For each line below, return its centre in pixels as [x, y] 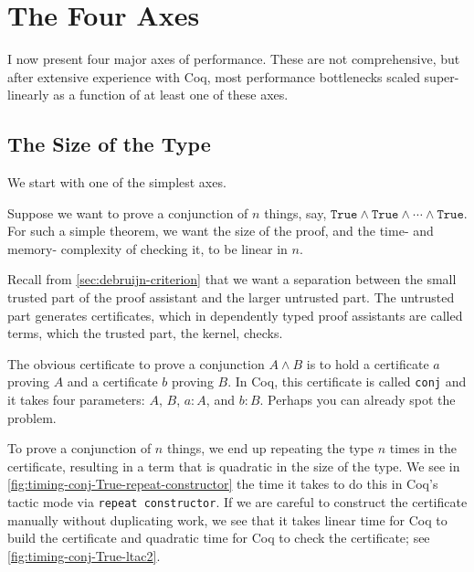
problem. [32, 417]
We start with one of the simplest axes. [117, 182]
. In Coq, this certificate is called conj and [347, 381]
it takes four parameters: [76, 400]
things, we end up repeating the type [270, 448]
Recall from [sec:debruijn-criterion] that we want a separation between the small [232, 279]
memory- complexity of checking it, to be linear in [147, 248]
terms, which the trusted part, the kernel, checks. [145, 333]
